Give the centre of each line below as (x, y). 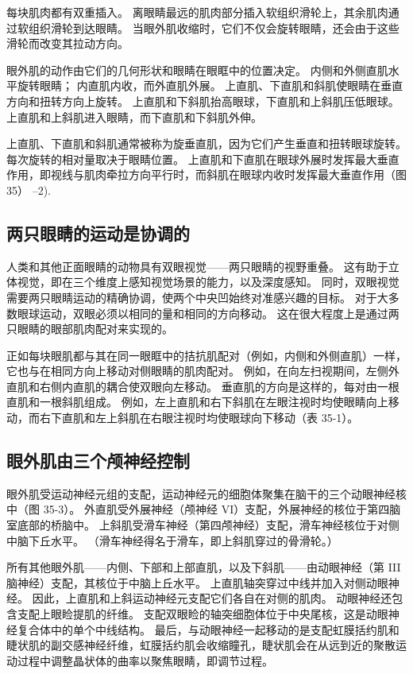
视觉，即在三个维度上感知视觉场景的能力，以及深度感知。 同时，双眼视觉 (208, 282)
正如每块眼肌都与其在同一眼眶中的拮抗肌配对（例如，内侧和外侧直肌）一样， (206, 355)
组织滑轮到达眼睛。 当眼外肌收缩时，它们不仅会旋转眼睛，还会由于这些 (214, 27)
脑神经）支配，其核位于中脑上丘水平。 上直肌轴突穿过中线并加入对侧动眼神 (203, 582)
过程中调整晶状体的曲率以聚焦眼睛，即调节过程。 (145, 660)
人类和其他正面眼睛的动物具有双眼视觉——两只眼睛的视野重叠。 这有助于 (197, 266)
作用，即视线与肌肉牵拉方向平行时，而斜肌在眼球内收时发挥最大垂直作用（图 (206, 174)
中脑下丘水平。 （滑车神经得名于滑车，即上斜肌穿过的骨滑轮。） (172, 540)
